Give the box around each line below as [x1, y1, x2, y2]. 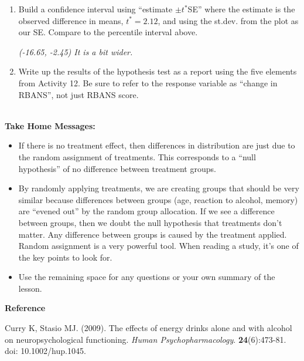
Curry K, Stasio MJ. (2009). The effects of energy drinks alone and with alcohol [5, 322, 292, 334]
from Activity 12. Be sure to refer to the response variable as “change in [18, 76, 278, 89]
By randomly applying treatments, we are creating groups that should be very [18, 182, 299, 194]
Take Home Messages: [5, 119, 95, 131]
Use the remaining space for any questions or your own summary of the [18, 271, 275, 283]
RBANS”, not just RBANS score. [18, 88, 139, 100]
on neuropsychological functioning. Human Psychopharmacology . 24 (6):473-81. [5, 333, 286, 345]
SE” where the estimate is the [187, 3, 295, 15]
